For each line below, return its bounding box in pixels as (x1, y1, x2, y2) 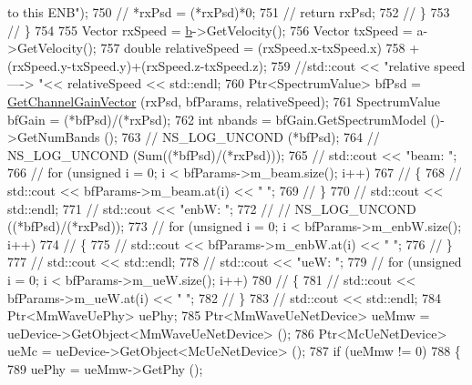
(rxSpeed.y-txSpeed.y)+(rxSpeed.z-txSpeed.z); (7, 56, 267, 75)
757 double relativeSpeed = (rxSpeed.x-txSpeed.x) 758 (100, 38, 405, 57)
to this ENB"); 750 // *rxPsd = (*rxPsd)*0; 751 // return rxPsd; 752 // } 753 (7, 3, 450, 21)
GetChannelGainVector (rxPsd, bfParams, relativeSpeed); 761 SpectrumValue (7, 91, 441, 110)
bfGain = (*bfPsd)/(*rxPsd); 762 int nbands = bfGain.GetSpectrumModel (7, 109, 426, 128)
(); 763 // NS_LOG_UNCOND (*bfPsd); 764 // (104, 127, 380, 147)
